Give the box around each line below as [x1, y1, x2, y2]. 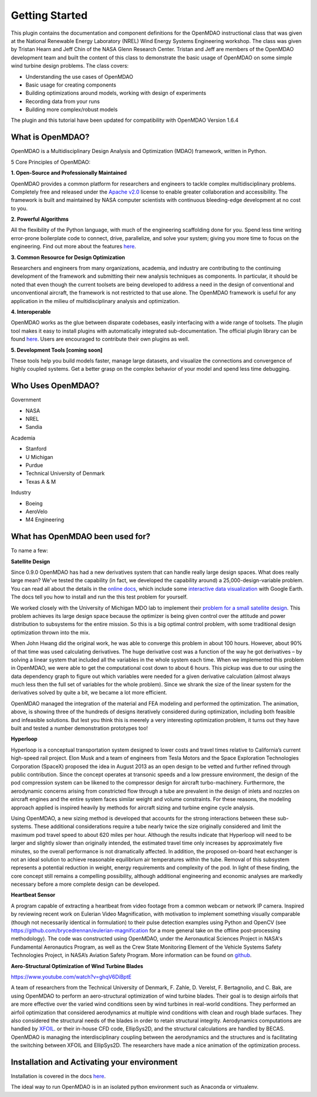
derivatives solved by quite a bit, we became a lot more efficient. [11, 689, 167, 696]
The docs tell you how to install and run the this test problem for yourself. [11, 593, 188, 600]
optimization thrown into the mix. [11, 629, 90, 636]
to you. [11, 205, 28, 212]
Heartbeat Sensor [11, 892, 56, 899]
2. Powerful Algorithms [11, 215, 69, 223]
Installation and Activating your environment [11, 1057, 178, 1067]
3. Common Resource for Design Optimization [11, 254, 126, 261]
